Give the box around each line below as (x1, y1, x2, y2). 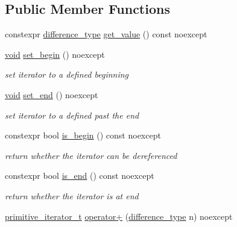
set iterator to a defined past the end (5, 108, 139, 121)
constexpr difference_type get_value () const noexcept (5, 28, 207, 40)
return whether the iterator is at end (5, 189, 139, 202)
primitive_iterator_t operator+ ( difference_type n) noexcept (5, 210, 233, 222)
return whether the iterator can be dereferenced (5, 149, 177, 161)
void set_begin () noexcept (5, 48, 105, 60)
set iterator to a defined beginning (5, 68, 129, 81)
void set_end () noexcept (5, 88, 98, 101)
